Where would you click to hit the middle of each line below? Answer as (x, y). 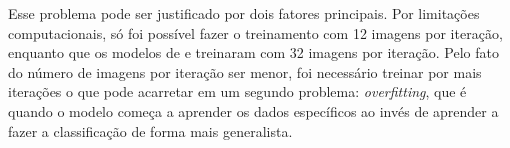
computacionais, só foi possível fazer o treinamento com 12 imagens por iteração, (255, 32)
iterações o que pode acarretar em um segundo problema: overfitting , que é (237, 91)
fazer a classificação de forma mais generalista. (150, 130)
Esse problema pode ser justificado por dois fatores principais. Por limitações (244, 13)
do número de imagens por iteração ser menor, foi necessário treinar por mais (245, 71)
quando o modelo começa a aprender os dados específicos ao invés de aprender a (253, 110)
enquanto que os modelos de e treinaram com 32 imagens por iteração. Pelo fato (253, 52)
